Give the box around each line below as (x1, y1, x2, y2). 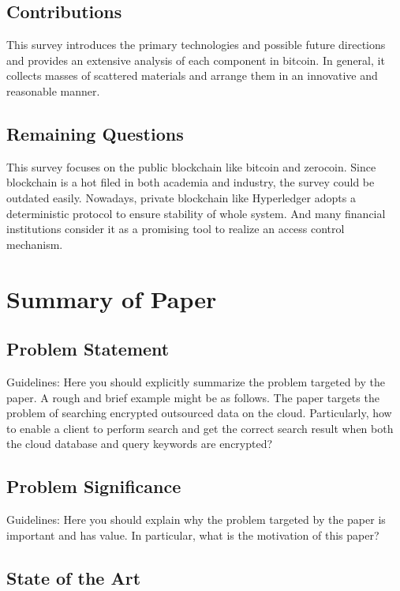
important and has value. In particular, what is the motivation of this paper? (6, 526, 379, 543)
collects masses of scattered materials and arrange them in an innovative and (6, 67, 378, 84)
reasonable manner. (6, 82, 100, 99)
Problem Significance (6, 474, 181, 499)
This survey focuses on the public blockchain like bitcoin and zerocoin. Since (6, 158, 376, 175)
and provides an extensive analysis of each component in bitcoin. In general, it (6, 51, 385, 68)
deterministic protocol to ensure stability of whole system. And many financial (6, 205, 386, 221)
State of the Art (6, 565, 141, 589)
